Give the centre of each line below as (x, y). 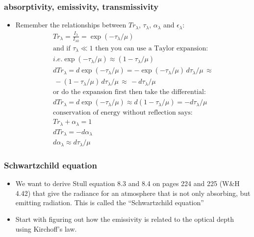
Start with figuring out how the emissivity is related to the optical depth (125, 219)
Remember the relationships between (71, 25)
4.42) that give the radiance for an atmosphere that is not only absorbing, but (133, 193)
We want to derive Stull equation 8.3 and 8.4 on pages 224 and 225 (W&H (127, 183)
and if (62, 48)
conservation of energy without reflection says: (123, 113)
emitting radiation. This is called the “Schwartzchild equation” (110, 202)
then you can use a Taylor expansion (151, 48)
